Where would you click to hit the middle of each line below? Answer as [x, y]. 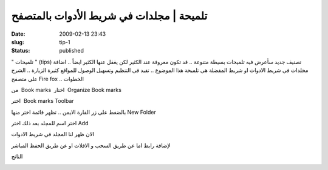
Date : [18, 34]
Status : [21, 51]
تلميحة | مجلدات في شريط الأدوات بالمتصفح [109, 16]
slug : [18, 42]
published [72, 51]
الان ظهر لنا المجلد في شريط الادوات [53, 134]
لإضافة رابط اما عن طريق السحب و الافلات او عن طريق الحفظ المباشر [91, 145]
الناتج [17, 157]
